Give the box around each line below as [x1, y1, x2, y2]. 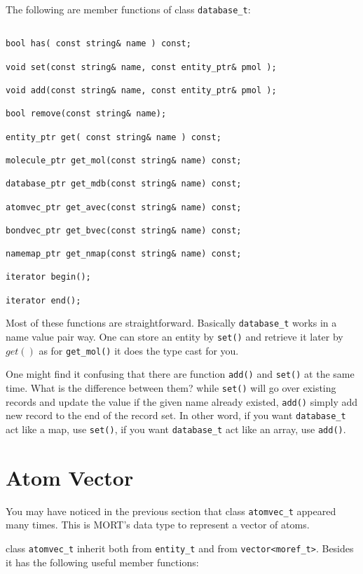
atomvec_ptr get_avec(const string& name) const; [6, 202, 242, 212]
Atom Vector [6, 463, 134, 491]
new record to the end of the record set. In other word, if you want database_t [6, 408, 346, 423]
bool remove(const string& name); [6, 109, 167, 119]
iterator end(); [6, 295, 81, 306]
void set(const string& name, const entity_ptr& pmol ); [6, 62, 277, 72]
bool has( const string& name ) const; [6, 39, 191, 49]
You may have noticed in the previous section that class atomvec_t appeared [6, 503, 336, 518]
